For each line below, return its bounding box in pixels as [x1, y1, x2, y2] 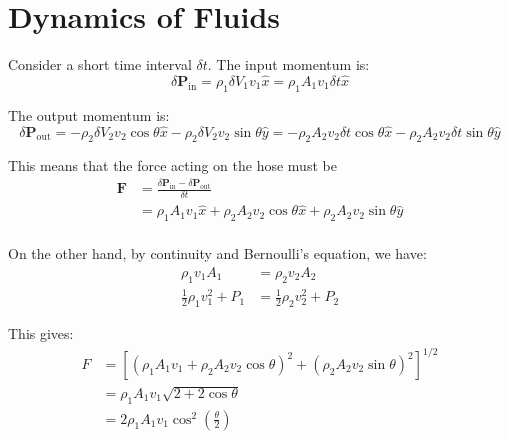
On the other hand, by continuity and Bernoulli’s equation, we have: [8, 243, 427, 264]
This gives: [8, 322, 74, 343]
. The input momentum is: [207, 54, 370, 75]
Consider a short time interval [8, 54, 192, 75]
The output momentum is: [8, 104, 170, 125]
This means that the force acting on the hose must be [8, 155, 337, 176]
